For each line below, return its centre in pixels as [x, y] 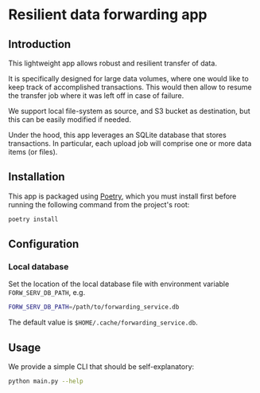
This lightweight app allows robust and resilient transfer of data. [113, 63]
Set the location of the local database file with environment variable [119, 284]
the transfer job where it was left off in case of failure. [96, 96]
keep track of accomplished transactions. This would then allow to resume [130, 87]
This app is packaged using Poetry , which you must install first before [122, 196]
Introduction [40, 44]
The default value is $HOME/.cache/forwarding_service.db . [103, 322]
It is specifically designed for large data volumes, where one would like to [128, 79]
